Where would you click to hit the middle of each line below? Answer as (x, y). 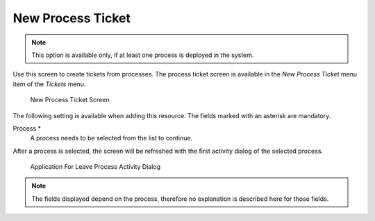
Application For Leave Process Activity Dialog (95, 167)
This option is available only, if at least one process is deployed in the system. (143, 55)
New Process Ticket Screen (70, 100)
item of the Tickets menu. (49, 84)
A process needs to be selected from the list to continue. (111, 138)
